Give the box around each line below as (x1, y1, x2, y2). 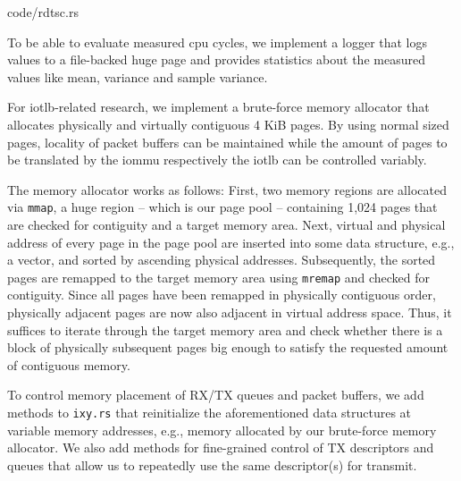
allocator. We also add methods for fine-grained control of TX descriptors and (7, 438, 434, 457)
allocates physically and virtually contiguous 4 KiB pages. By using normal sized (7, 114, 449, 133)
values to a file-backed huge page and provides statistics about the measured (7, 50, 425, 69)
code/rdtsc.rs (7, 3, 79, 21)
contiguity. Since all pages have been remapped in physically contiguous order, (7, 285, 436, 304)
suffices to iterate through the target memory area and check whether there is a (7, 320, 443, 339)
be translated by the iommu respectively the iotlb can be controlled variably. (7, 150, 427, 169)
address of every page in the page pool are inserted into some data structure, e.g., (7, 232, 455, 251)
